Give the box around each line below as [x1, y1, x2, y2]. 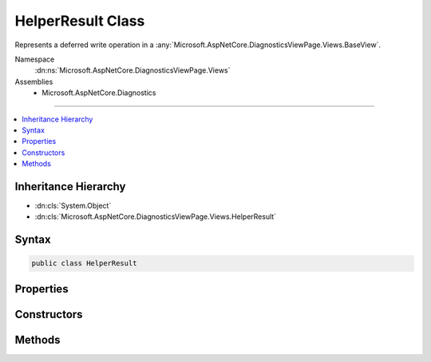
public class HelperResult [31, 259, 137, 268]
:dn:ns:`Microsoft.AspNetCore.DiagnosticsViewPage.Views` [34, 66, 231, 75]
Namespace [14, 54, 55, 64]
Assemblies [14, 77, 53, 86]
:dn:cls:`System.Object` [34, 201, 112, 210]
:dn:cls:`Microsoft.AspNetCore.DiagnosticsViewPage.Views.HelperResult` [34, 212, 277, 221]
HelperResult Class [14, 12, 145, 30]
